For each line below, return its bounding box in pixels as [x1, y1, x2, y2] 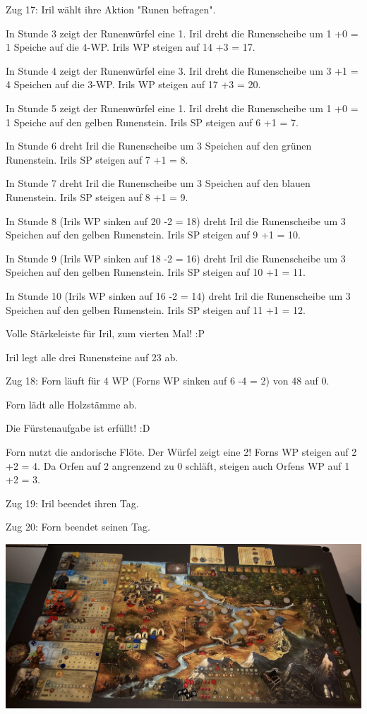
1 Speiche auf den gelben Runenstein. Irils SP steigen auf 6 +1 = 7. [6, 114, 299, 129]
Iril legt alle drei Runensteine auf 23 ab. [6, 349, 179, 364]
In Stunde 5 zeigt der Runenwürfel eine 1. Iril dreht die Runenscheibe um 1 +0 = [6, 100, 359, 115]
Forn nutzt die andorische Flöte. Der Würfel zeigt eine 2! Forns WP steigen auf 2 [6, 444, 357, 459]
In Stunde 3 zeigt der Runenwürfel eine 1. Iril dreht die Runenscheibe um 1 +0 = [6, 25, 359, 40]
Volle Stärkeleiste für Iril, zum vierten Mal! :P [6, 326, 205, 341]
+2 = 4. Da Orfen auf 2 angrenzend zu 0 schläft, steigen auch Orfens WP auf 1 [6, 458, 350, 473]
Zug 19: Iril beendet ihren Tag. [6, 495, 139, 510]
